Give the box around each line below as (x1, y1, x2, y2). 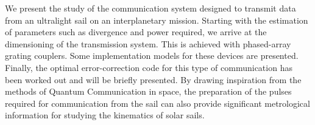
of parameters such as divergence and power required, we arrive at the (5, 25, 267, 38)
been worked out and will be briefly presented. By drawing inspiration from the (5, 73, 302, 86)
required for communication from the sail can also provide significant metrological (5, 96, 310, 109)
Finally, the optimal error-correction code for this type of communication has (5, 61, 292, 73)
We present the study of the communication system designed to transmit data (5, 2, 296, 14)
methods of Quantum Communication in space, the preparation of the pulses (5, 85, 292, 98)
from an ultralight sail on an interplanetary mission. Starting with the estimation (5, 13, 308, 26)
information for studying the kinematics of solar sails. (5, 109, 205, 121)
